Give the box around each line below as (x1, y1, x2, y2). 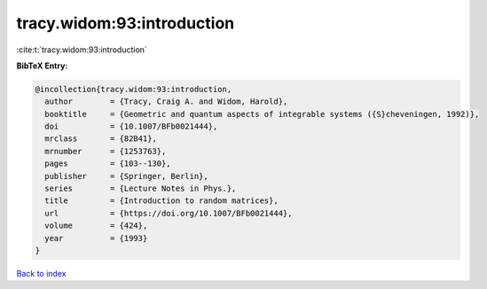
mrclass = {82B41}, (44, 134, 157, 144)
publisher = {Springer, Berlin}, (44, 171, 208, 181)
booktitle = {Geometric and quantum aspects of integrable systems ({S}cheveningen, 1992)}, (44, 109, 480, 119)
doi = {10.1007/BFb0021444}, (44, 121, 218, 132)
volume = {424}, (44, 221, 148, 230)
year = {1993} (44, 233, 148, 243)
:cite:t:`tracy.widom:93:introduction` (16, 44, 148, 55)
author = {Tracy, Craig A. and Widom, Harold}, (44, 97, 288, 106)
